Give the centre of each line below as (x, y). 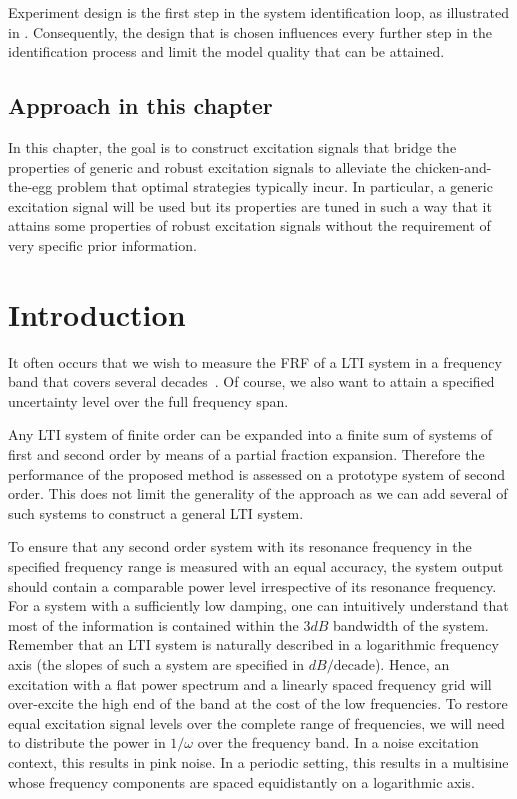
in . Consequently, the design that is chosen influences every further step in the (250, 31)
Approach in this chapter (140, 105)
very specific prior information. (102, 244)
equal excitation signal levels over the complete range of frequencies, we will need (256, 722)
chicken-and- (453, 166)
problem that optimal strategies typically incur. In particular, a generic (274, 186)
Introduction (97, 313)
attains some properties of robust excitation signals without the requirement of (249, 225)
